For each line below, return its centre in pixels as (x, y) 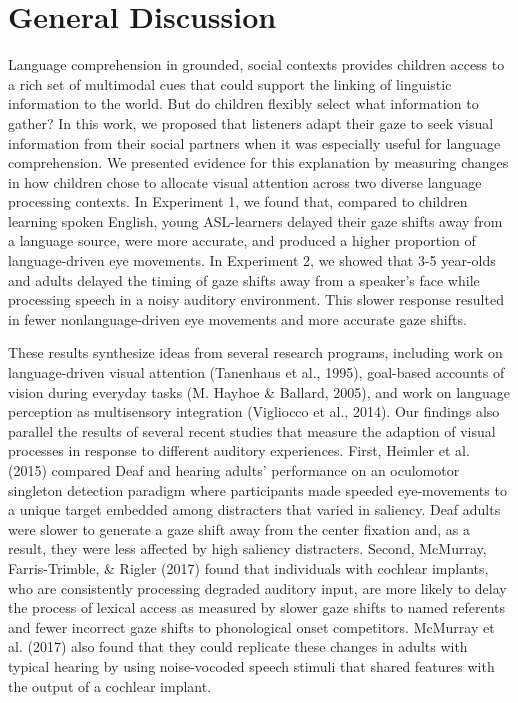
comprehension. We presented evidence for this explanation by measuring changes (258, 162)
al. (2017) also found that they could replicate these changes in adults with (238, 646)
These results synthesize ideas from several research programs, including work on (255, 352)
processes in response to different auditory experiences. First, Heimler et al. (239, 450)
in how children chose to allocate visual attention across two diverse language (245, 181)
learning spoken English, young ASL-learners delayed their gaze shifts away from (255, 220)
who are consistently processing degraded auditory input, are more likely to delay (257, 587)
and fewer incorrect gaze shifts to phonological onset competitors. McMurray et (251, 626)
